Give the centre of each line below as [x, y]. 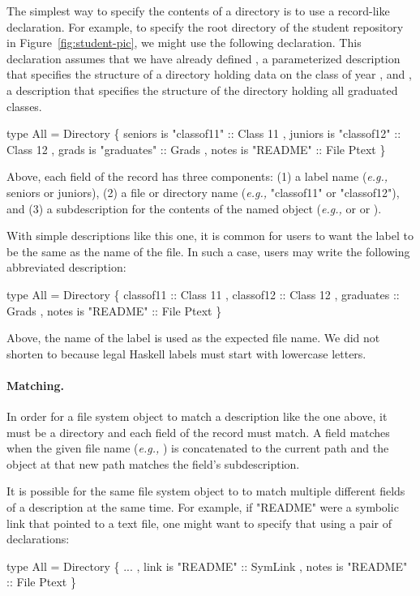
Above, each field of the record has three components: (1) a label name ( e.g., [197, 176]
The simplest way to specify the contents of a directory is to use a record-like [198, 11]
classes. [24, 106]
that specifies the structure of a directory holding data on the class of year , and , [209, 74]
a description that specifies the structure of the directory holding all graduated [202, 90]
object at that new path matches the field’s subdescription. [153, 463]
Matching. [35, 385]
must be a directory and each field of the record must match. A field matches [198, 432]
